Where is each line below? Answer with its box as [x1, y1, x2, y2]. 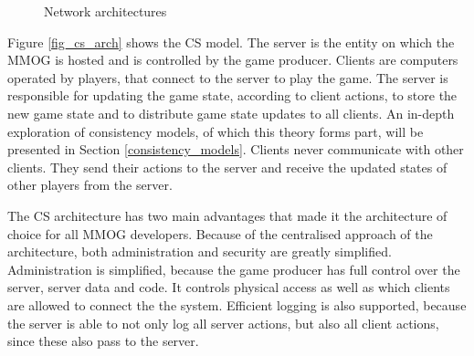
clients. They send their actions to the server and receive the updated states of [7, 157, 448, 176]
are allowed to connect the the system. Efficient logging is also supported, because [7, 295, 467, 314]
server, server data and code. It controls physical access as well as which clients [7, 277, 450, 297]
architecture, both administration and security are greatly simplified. [7, 242, 392, 261]
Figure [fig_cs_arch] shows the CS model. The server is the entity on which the [7, 32, 455, 51]
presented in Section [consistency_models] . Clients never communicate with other [7, 140, 464, 159]
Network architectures [44, 2, 167, 20]
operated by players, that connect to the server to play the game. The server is [7, 68, 448, 87]
